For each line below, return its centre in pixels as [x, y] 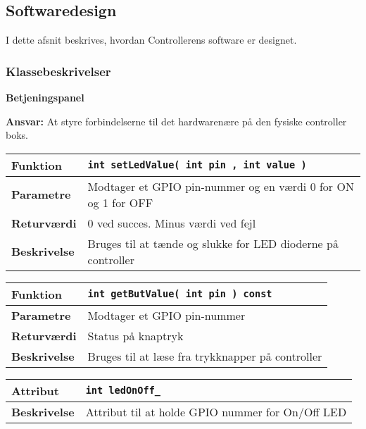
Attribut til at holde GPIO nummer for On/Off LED [216, 411]
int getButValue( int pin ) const [180, 294]
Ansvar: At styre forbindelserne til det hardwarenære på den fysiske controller [176, 121]
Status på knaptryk [135, 335]
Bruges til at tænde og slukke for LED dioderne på [213, 243]
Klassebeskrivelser [58, 71]
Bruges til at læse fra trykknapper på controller [205, 356]
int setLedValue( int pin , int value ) [197, 165]
